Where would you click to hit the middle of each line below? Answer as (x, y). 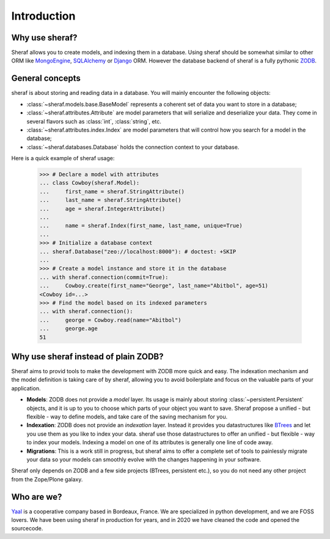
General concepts (46, 79)
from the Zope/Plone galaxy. (47, 479)
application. (26, 388)
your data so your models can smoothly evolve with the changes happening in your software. (144, 459)
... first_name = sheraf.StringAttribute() (112, 191)
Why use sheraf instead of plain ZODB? (87, 356)
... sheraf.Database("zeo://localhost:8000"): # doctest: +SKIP (138, 251)
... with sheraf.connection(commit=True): (104, 277)
